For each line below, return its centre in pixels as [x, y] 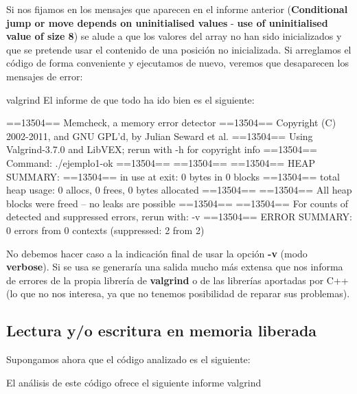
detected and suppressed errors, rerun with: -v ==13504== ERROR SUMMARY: [179, 217]
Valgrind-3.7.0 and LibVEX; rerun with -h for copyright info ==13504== [162, 149]
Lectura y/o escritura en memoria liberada [162, 331]
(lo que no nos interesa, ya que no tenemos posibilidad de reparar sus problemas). [178, 293]
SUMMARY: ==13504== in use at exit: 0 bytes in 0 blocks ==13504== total [173, 176]
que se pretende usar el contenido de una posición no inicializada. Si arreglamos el [179, 49]
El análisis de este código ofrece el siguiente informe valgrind [134, 382]
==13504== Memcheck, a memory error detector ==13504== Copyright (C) [171, 123]
